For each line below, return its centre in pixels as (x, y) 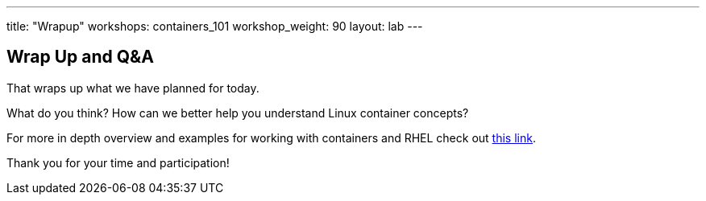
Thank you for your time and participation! (118, 162)
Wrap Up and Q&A (80, 57)
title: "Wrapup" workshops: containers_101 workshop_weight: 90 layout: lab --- (215, 26)
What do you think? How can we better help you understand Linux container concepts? (238, 113)
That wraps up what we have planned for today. (133, 88)
